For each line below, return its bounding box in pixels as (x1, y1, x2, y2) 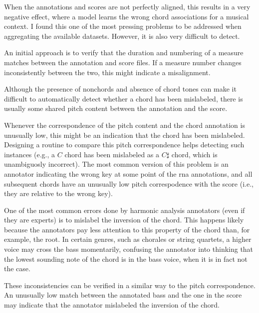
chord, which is (171, 149, 218, 159)
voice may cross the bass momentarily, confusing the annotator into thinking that (4, 244, 254, 254)
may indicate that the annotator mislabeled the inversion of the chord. (4, 300, 220, 310)
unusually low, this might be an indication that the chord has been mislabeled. (4, 129, 245, 140)
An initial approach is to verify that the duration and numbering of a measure (4, 47, 244, 58)
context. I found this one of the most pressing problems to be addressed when (4, 21, 242, 31)
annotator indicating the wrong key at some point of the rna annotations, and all (4, 168, 253, 179)
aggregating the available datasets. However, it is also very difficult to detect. (4, 30, 240, 41)
